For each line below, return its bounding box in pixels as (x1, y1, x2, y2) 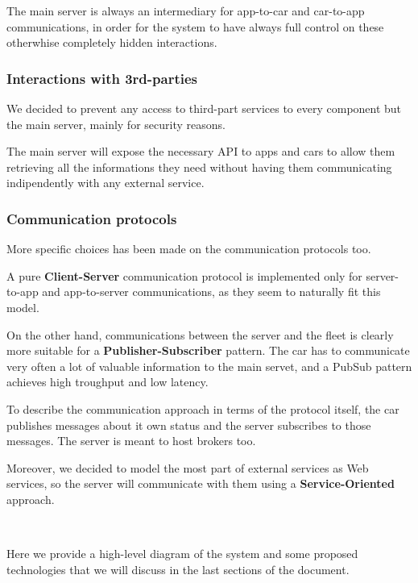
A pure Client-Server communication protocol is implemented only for (6, 267, 362, 284)
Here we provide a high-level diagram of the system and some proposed (6, 545, 358, 562)
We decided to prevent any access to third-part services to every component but (6, 100, 402, 116)
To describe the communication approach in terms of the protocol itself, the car (6, 400, 399, 417)
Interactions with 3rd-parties (6, 68, 197, 88)
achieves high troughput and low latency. (6, 373, 209, 390)
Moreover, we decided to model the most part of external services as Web (6, 459, 369, 476)
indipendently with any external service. (6, 174, 205, 191)
